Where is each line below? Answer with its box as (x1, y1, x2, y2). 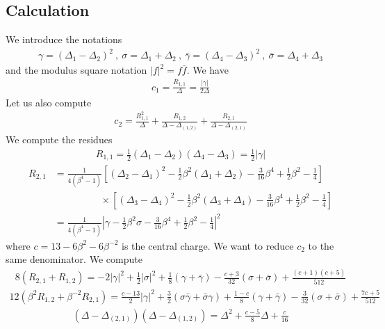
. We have (186, 63, 229, 77)
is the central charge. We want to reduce (121, 238, 294, 252)
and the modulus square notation (6, 63, 147, 77)
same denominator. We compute (6, 252, 142, 266)
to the (308, 238, 334, 252)
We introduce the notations (6, 32, 122, 47)
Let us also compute (6, 95, 92, 109)
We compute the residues (6, 131, 113, 146)
